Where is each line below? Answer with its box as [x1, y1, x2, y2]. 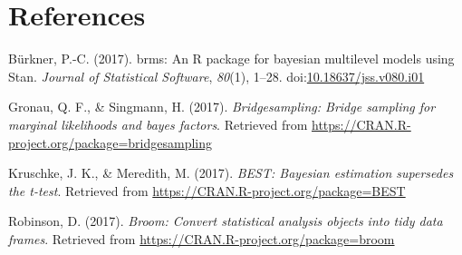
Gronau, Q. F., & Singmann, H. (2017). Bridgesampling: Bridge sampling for [8, 97, 436, 116]
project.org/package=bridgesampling [8, 132, 213, 152]
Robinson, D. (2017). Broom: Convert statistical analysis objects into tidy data [8, 211, 443, 230]
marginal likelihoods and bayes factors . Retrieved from [8, 114, 308, 133]
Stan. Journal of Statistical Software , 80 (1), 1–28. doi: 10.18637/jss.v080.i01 [8, 66, 425, 85]
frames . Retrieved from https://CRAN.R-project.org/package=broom [8, 229, 395, 248]
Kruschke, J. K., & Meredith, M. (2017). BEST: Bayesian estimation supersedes [8, 163, 454, 182]
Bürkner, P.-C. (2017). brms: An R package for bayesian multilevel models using [8, 49, 455, 68]
